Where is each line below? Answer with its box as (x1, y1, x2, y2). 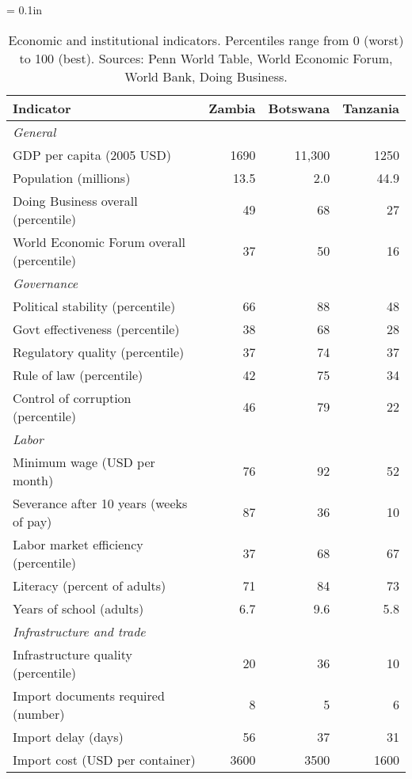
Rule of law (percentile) (13, 365, 143, 384)
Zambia (208, 98, 256, 117)
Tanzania (342, 98, 399, 117)
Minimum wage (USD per (13, 452, 155, 471)
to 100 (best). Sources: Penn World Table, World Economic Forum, (19, 48, 393, 67)
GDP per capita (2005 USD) (13, 145, 171, 164)
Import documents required (13, 686, 165, 705)
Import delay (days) (13, 727, 124, 746)
